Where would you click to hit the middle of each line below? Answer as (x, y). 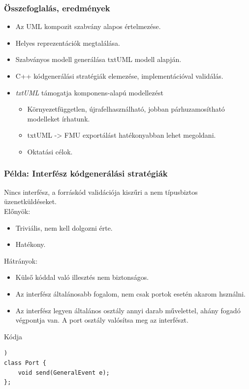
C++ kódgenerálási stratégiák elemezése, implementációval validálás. (119, 76)
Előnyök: (17, 211)
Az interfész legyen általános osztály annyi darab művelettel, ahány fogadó (128, 310)
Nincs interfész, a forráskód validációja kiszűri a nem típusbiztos (101, 192)
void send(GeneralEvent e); (64, 373)
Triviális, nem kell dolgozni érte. (64, 227)
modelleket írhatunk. (59, 118)
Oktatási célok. (50, 151)
